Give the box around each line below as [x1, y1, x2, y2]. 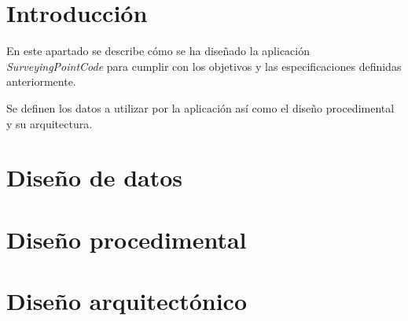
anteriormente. [6, 73, 76, 90]
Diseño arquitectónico [6, 285, 247, 317]
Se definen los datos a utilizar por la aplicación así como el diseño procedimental [6, 99, 395, 116]
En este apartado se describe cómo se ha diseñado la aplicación [6, 42, 311, 59]
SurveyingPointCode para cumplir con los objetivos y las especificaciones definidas [6, 57, 402, 74]
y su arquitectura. [6, 115, 93, 131]
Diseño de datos [6, 161, 183, 194]
